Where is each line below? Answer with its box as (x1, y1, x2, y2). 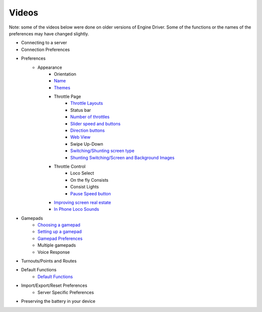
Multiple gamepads (37, 242, 76, 248)
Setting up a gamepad (37, 229, 82, 234)
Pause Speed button (70, 190, 111, 196)
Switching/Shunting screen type (70, 148, 134, 154)
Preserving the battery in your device (21, 298, 96, 304)
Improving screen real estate (54, 199, 111, 205)
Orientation (54, 71, 77, 77)
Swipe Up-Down (70, 141, 103, 147)
